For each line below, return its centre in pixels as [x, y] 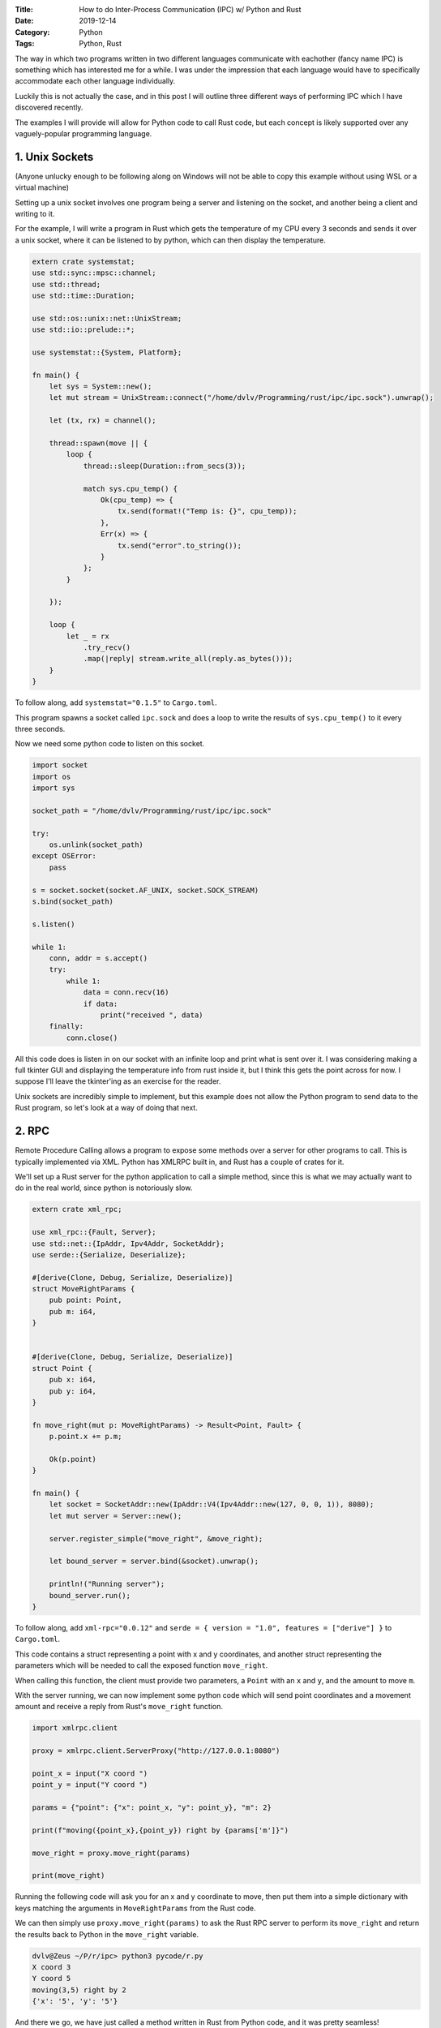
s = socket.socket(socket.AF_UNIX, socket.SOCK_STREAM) [146, 890]
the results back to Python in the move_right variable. [107, 1934]
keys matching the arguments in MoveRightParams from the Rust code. [135, 1908]
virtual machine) [42, 187]
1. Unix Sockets [54, 157]
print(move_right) [69, 1875]
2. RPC [32, 1131]
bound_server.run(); [90, 1595]
